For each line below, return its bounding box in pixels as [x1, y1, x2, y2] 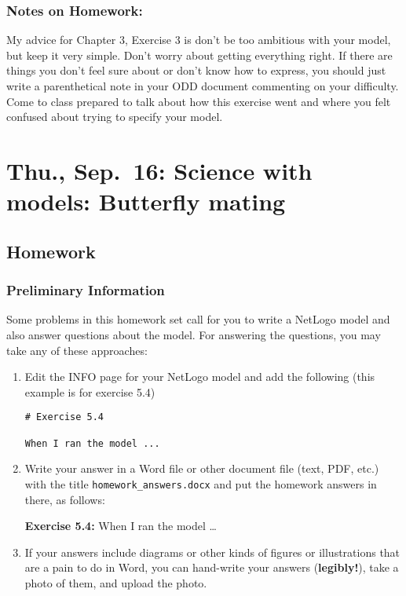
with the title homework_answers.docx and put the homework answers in [24, 475, 377, 492]
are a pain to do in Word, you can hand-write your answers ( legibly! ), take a [24, 559, 399, 576]
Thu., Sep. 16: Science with [6, 154, 313, 186]
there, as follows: [24, 491, 105, 507]
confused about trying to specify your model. [6, 108, 223, 125]
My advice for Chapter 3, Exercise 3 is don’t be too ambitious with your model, [6, 31, 391, 48]
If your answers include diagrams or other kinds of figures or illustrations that [24, 543, 401, 560]
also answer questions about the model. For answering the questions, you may [6, 326, 381, 342]
